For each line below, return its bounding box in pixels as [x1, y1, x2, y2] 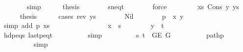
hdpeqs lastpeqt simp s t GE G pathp [3, 29, 224, 39]
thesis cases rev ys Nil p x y [20, 11, 184, 21]
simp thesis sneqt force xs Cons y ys [26, 1, 240, 11]
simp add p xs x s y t [3, 20, 164, 30]
